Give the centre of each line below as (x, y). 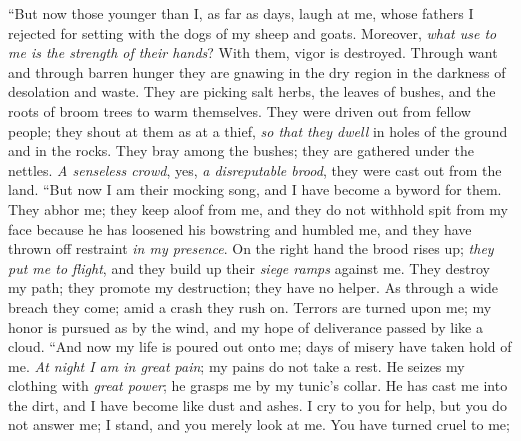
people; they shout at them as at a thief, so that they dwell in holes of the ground (258, 130)
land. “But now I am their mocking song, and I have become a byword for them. (255, 189)
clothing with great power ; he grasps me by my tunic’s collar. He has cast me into (258, 385)
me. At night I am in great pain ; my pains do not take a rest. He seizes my (236, 365)
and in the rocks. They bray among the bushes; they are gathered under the (241, 150)
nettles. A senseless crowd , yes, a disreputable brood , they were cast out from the (255, 169)
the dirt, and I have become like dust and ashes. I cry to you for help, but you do (257, 404)
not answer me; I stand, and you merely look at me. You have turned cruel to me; (259, 424)
